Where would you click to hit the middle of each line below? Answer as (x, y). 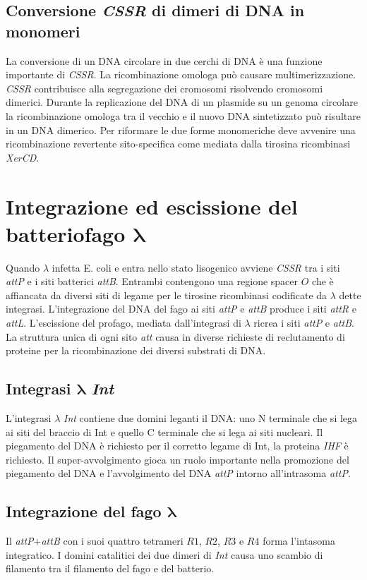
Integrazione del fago (84, 511)
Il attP (20, 541)
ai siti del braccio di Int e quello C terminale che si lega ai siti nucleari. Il (164, 431)
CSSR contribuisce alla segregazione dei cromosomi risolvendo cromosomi (164, 88)
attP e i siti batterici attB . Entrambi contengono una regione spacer (152, 281)
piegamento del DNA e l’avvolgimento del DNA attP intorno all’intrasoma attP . (178, 473)
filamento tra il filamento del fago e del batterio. (110, 568)
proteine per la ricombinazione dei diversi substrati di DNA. (136, 350)
